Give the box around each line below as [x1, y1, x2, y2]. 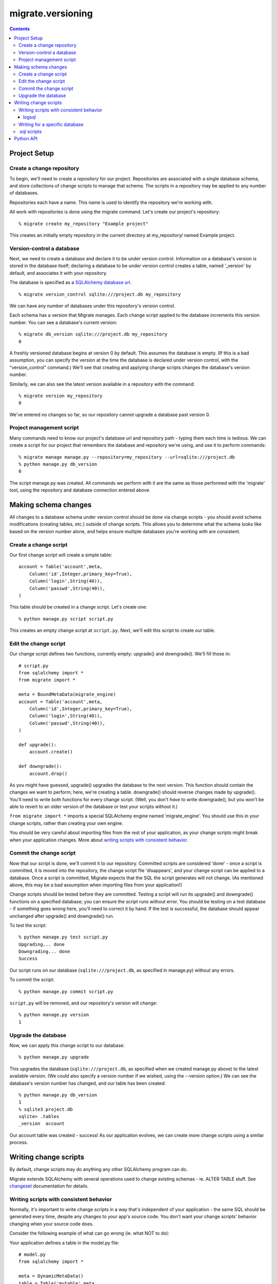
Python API [14, 136, 38, 142]
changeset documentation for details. [9, 1183, 89, 1189]
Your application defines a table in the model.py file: [9, 1239, 120, 1245]
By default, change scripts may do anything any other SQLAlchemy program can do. [9, 1166, 188, 1173]
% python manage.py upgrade [18, 1054, 89, 1060]
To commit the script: [9, 976, 55, 983]
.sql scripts [18, 128, 42, 135]
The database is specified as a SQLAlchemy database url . [9, 279, 132, 286]
